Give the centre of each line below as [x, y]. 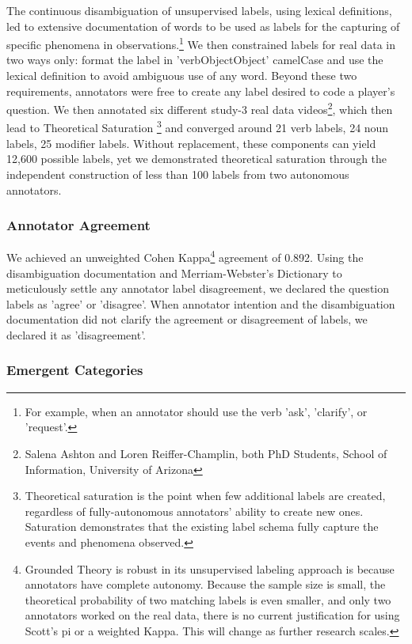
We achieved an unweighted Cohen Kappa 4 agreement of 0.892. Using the [185, 256]
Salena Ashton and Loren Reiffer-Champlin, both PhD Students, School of [206, 453]
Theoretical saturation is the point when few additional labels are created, [205, 496]
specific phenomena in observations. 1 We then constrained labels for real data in [201, 43]
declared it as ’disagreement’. [76, 334]
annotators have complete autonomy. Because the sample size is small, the [205, 584]
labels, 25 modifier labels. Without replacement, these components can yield [191, 143]
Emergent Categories [75, 370]
